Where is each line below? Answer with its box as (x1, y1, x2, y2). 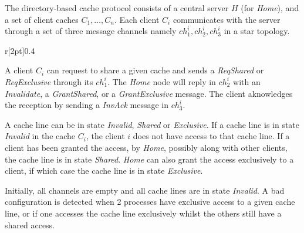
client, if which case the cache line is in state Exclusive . (5, 164, 203, 177)
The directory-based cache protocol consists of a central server (5, 2, 229, 13)
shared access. (5, 218, 55, 231)
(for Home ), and (241, 2, 299, 13)
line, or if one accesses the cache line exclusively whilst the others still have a (5, 207, 282, 219)
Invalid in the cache (5, 130, 76, 142)
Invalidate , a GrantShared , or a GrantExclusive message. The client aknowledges (5, 87, 293, 99)
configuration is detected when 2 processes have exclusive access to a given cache (5, 195, 295, 208)
